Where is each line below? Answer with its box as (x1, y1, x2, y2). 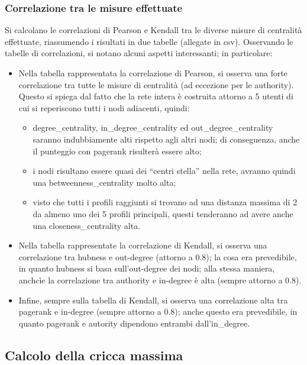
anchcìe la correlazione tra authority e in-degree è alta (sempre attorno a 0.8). (18, 273, 302, 286)
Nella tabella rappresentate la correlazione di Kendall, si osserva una (18, 239, 267, 251)
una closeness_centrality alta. (33, 219, 141, 231)
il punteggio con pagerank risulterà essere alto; (33, 144, 202, 157)
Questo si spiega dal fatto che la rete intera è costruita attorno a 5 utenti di (18, 90, 293, 102)
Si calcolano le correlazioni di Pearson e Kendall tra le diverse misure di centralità (5, 24, 302, 36)
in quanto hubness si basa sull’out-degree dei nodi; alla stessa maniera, (18, 262, 275, 274)
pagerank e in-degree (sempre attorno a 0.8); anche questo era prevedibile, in (18, 305, 298, 318)
